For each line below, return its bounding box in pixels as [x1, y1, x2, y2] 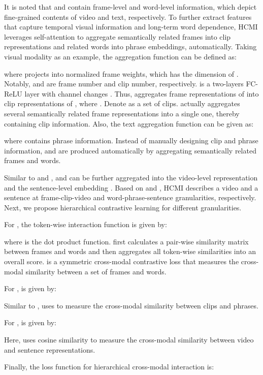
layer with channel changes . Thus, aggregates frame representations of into [24, 88, 259, 99]
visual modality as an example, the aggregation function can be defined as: [4, 51, 237, 61]
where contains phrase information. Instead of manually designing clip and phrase [4, 135, 258, 146]
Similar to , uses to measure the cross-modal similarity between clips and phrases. [4, 300, 258, 310]
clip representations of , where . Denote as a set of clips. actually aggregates [4, 98, 240, 109]
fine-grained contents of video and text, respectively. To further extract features [4, 11, 252, 22]
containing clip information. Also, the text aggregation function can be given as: [4, 118, 254, 129]
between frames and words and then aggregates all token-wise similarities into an [4, 246, 256, 257]
